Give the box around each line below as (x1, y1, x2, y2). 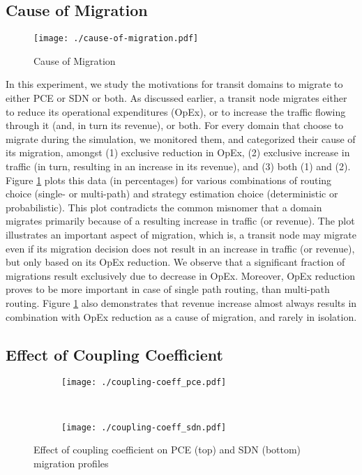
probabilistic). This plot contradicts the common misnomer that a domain (6, 199, 322, 214)
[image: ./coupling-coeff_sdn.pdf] (61, 422, 227, 432)
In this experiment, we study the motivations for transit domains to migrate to (6, 77, 343, 91)
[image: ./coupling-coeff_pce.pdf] (61, 377, 227, 388)
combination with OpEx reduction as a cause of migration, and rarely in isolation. (6, 309, 357, 324)
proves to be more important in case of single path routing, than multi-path (6, 282, 330, 296)
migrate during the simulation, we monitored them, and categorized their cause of (6, 131, 356, 146)
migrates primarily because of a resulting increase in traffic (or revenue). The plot (6, 213, 355, 228)
